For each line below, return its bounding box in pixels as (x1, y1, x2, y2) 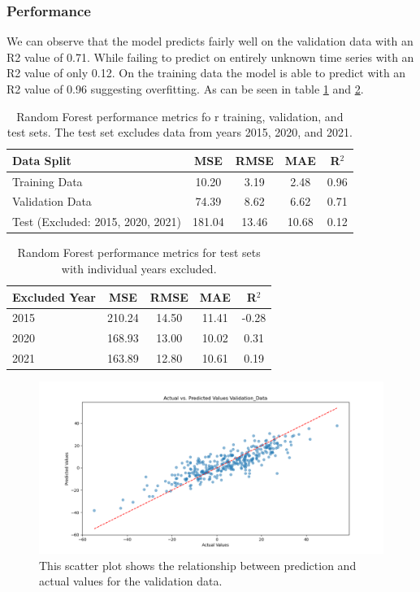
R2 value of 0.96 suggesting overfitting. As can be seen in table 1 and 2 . (6, 81, 364, 97)
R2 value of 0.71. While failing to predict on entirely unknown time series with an (6, 48, 414, 65)
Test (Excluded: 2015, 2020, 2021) (12, 213, 181, 230)
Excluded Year (12, 288, 96, 305)
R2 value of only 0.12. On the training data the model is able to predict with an (6, 64, 406, 81)
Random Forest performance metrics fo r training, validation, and (16, 107, 344, 124)
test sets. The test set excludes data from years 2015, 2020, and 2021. (6, 124, 353, 141)
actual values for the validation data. (39, 572, 223, 590)
